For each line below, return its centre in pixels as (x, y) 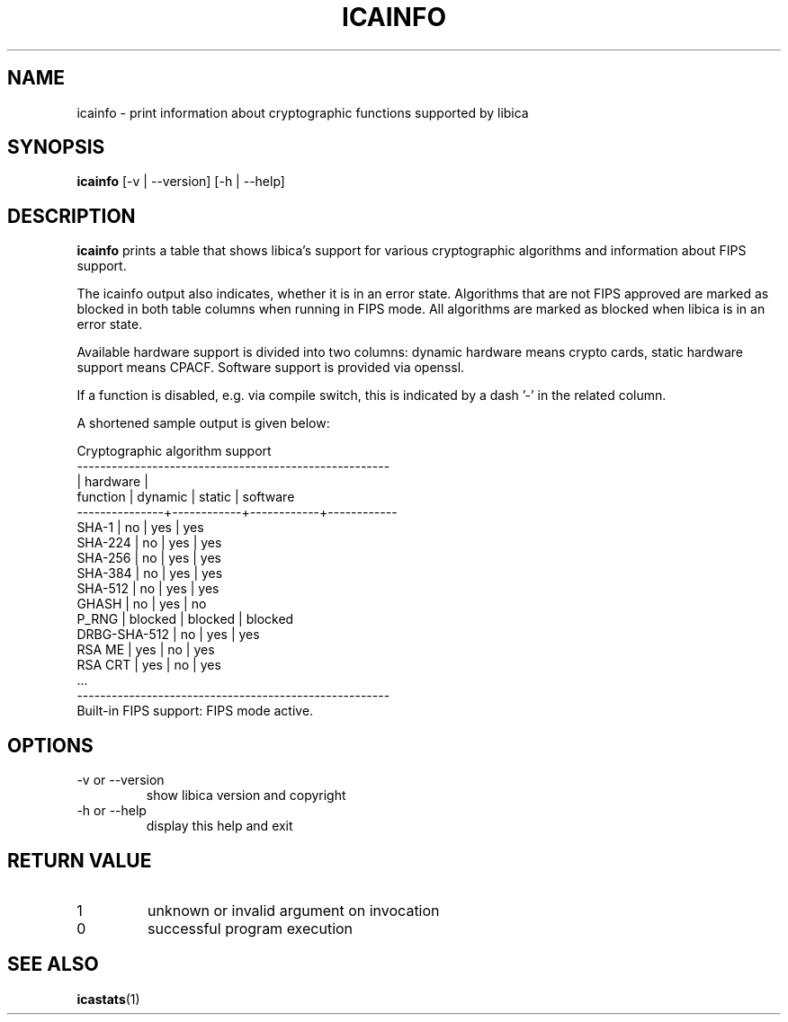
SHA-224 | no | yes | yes (149, 543)
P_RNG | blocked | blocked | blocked (185, 619)
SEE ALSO (53, 964)
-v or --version (121, 780)
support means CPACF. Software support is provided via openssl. (271, 368)
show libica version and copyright (246, 795)
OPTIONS (50, 745)
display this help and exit (219, 826)
